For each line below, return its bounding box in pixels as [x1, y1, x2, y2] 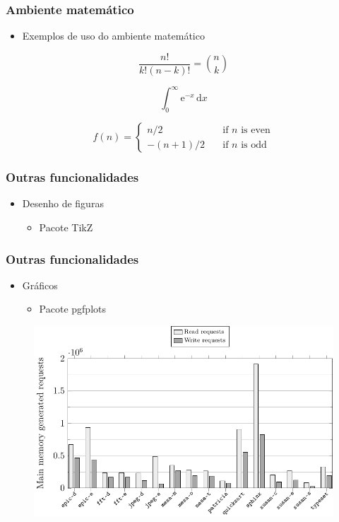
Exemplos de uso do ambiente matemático [22, 28, 205, 43]
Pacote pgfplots [39, 301, 106, 316]
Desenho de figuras [22, 196, 104, 211]
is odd [241, 139, 267, 150]
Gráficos [22, 277, 58, 292]
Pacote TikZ [39, 219, 93, 234]
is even [241, 124, 270, 135]
